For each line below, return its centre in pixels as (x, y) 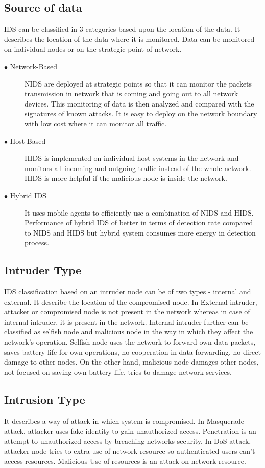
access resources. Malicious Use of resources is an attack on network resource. (125, 461)
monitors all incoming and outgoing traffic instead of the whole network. (138, 168)
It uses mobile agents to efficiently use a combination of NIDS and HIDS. (139, 212)
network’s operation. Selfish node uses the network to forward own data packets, (130, 342)
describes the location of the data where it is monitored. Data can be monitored (129, 39)
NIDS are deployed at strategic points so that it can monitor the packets (138, 83)
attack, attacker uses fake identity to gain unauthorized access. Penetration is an (130, 431)
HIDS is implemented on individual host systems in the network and (132, 158)
